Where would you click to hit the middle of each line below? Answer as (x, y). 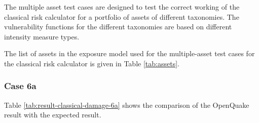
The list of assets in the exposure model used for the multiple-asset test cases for (129, 53)
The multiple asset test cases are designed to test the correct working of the (122, 7)
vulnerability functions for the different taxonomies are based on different (118, 27)
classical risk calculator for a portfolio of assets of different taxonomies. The (122, 16)
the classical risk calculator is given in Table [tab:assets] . (92, 63)
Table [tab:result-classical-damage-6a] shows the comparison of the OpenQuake (127, 105)
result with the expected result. (53, 115)
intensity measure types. (42, 36)
